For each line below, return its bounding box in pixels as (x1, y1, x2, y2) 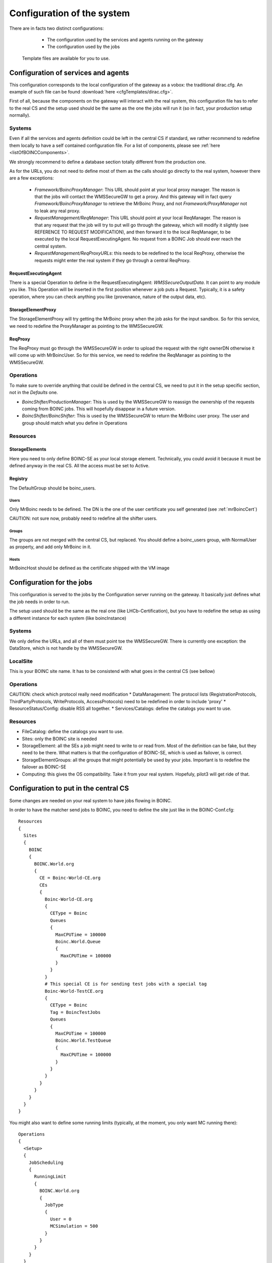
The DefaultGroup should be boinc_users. (9, 485, 96, 491)
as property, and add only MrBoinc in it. (9, 544, 92, 550)
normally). (9, 112, 31, 118)
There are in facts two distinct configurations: (9, 25, 104, 31)
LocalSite (9, 657, 33, 664)
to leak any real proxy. (34, 208, 81, 214)
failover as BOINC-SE (22, 764, 66, 770)
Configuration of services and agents (9, 68, 129, 77)
